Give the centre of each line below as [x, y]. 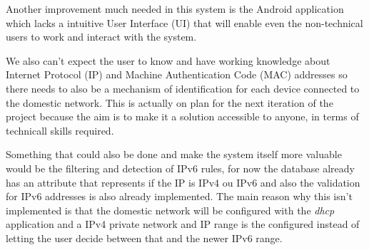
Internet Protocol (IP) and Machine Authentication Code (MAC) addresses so [177, 74]
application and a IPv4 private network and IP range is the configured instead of [183, 224]
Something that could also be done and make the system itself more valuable [174, 154]
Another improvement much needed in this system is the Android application [175, 9]
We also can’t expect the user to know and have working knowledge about [168, 60]
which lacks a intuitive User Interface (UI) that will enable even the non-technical [184, 22]
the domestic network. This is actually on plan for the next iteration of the [170, 102]
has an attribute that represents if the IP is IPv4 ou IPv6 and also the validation [183, 182]
